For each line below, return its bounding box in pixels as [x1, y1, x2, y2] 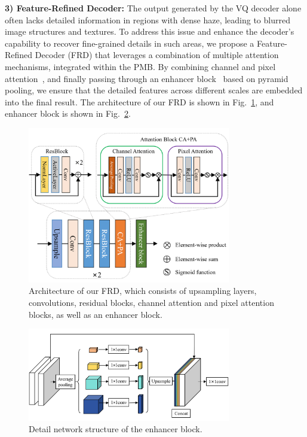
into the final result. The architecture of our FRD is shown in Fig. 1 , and [5, 95, 274, 108]
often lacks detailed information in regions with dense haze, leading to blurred [5, 13, 290, 26]
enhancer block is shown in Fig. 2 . [5, 107, 131, 120]
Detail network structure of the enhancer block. [29, 423, 202, 435]
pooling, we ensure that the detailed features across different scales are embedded [5, 84, 303, 96]
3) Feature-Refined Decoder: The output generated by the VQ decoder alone [5, 2, 302, 14]
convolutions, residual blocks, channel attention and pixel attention [29, 296, 274, 308]
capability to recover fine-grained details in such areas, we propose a [5, 37, 254, 49]
